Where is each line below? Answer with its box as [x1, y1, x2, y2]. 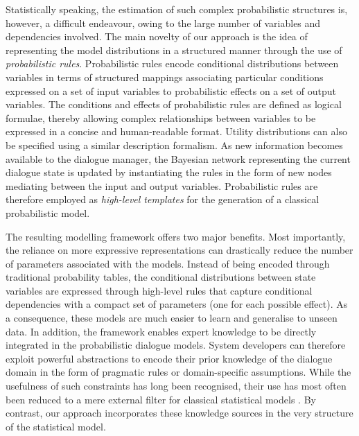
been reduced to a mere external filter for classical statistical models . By [6, 392, 316, 406]
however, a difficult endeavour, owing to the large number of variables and [6, 15, 321, 30]
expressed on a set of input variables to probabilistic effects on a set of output [6, 83, 337, 98]
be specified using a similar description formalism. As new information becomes [6, 137, 343, 152]
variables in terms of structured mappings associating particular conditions [6, 69, 324, 84]
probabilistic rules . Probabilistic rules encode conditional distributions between [6, 56, 339, 71]
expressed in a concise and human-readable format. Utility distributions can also [6, 124, 347, 139]
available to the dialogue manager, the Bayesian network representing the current [6, 151, 351, 166]
